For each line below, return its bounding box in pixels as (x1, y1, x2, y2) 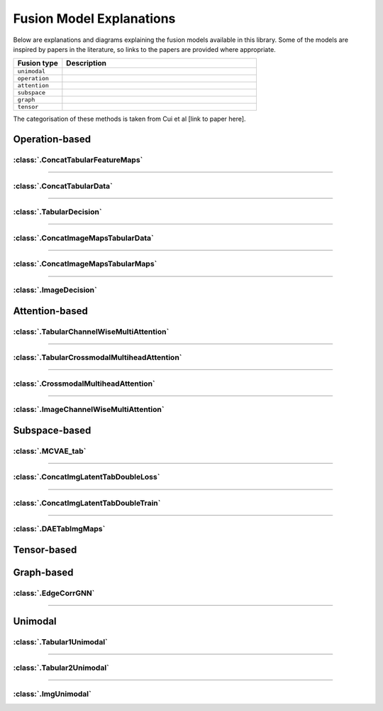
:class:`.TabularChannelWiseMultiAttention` (13, 327, 170, 337)
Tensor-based (13, 544, 77, 556)
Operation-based (13, 134, 91, 146)
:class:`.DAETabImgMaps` (13, 524, 106, 534)
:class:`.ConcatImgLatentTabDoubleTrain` (13, 498, 161, 508)
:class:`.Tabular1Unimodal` (13, 636, 108, 646)
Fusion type (17, 58, 58, 68)
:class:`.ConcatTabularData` (13, 181, 113, 191)
